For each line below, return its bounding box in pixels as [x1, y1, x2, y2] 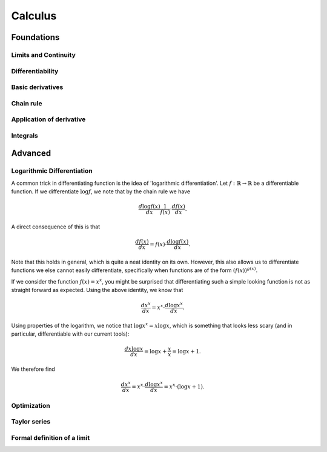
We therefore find [11, 365, 56, 373]
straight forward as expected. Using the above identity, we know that [11, 287, 183, 294]
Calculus [11, 9, 57, 22]
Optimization [11, 401, 51, 410]
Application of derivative [11, 115, 86, 124]
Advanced [11, 148, 51, 159]
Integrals [11, 131, 39, 139]
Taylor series [11, 417, 51, 426]
